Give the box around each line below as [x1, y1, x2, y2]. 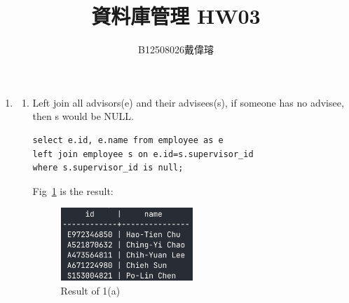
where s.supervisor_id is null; [32, 163, 184, 173]
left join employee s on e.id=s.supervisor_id [32, 149, 254, 159]
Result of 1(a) [60, 283, 121, 298]
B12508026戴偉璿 [138, 42, 214, 57]
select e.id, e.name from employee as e [32, 135, 224, 145]
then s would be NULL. [32, 109, 134, 123]
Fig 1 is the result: [32, 183, 114, 198]
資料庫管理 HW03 [91, 1, 261, 30]
